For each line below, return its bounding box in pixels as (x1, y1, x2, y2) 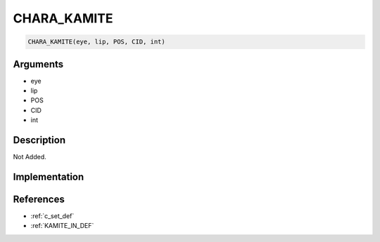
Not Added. (13, 153, 47, 161)
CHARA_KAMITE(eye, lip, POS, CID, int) (27, 38, 165, 46)
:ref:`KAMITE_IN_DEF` (30, 222, 94, 230)
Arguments (13, 58, 64, 70)
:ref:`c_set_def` (30, 212, 75, 220)
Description (13, 134, 66, 147)
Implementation (13, 170, 84, 182)
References (13, 193, 65, 205)
